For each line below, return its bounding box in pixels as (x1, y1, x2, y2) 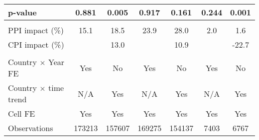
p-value (8, 6, 37, 18)
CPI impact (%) (8, 39, 64, 50)
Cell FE (8, 108, 35, 119)
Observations (8, 122, 53, 134)
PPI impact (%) (8, 24, 64, 36)
